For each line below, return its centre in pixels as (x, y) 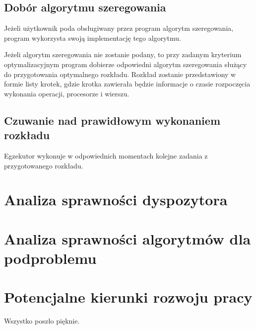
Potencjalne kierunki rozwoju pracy (128, 297)
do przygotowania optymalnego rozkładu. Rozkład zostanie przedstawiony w (120, 74)
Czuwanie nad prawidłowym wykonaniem (112, 120)
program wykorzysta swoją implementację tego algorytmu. (93, 38)
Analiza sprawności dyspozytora (116, 200)
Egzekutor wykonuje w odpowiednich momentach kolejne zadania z (106, 155)
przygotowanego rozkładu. (44, 165)
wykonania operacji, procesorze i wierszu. (67, 93)
